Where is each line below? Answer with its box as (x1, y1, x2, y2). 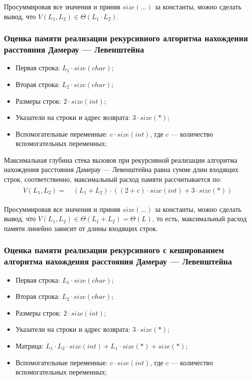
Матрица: (15, 341, 44, 351)
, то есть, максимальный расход (152, 213, 247, 224)
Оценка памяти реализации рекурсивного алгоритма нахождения (4, 32, 248, 44)
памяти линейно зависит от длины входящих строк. (4, 223, 158, 233)
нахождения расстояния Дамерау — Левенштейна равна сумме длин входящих (4, 164, 239, 175)
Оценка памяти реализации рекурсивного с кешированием (4, 244, 224, 256)
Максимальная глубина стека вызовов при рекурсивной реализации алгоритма (4, 154, 237, 165)
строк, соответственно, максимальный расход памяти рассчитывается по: (4, 174, 222, 184)
